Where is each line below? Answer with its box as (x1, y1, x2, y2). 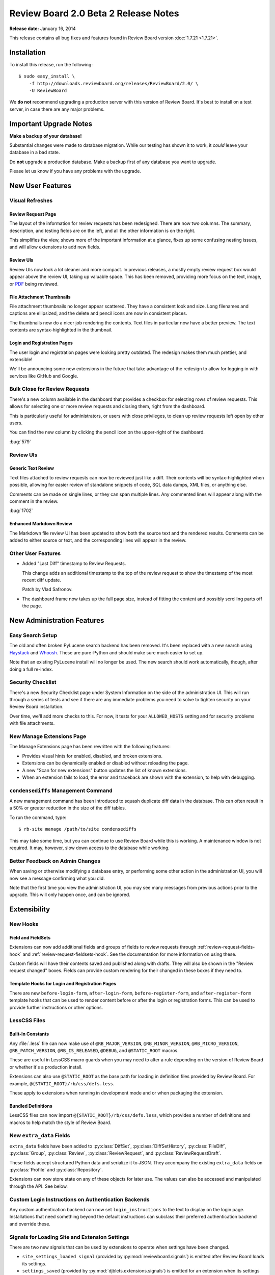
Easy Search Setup (9, 631, 58, 639)
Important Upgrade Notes (9, 119, 93, 128)
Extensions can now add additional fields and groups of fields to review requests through (9, 944, 197, 950)
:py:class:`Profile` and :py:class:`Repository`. (9, 1167, 103, 1173)
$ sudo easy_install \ (18, 73, 75, 79)
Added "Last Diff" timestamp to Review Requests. (22, 560, 126, 567)
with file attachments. (9, 720, 55, 726)
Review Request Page (9, 211, 57, 217)
